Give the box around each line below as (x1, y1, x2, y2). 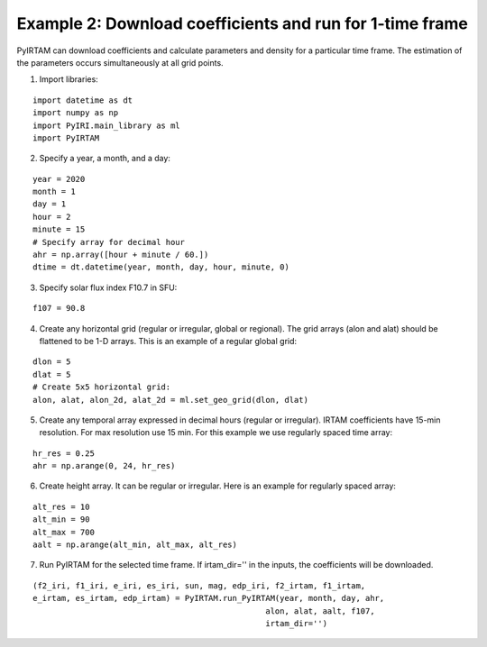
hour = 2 (32, 212, 71, 222)
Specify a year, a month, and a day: (39, 153, 171, 164)
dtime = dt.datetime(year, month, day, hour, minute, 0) (32, 262, 290, 272)
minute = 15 (32, 224, 86, 234)
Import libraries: (39, 74, 98, 85)
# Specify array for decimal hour (32, 237, 185, 247)
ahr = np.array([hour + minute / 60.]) (32, 250, 209, 260)
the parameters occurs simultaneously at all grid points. (16, 57, 225, 68)
